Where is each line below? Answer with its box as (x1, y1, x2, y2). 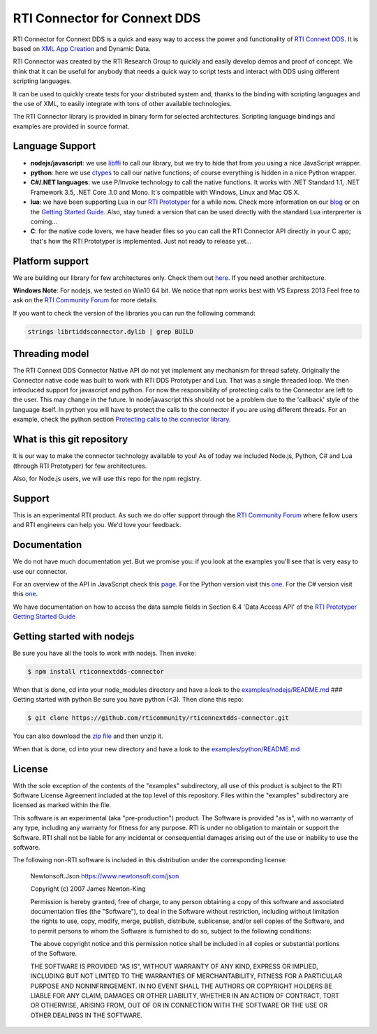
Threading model (13, 348, 89, 360)
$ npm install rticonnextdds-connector (27, 667, 164, 675)
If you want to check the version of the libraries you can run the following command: (13, 309, 256, 317)
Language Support (13, 140, 96, 152)
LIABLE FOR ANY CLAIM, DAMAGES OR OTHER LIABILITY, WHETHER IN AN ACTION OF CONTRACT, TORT (30, 991, 340, 1000)
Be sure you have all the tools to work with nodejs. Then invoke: (13, 649, 197, 657)
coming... (30, 217, 58, 226)
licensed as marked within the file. (13, 801, 112, 809)
